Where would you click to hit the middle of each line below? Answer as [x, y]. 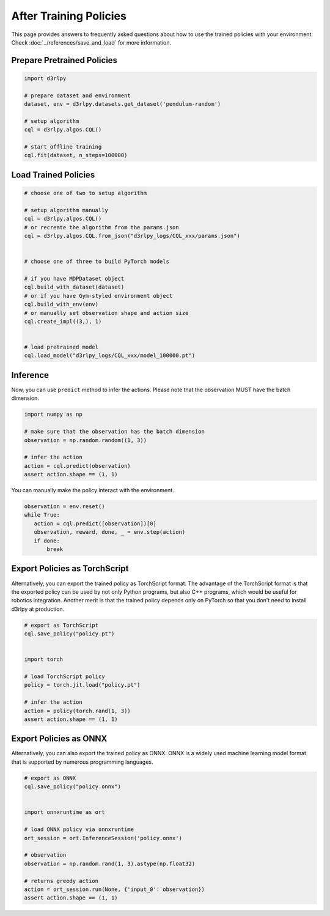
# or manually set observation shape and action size [106, 313]
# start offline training [63, 147]
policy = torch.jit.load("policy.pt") [82, 685]
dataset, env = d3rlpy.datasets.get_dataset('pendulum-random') [123, 104]
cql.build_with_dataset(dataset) [74, 287]
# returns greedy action [61, 881]
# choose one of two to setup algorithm [85, 193]
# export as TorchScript [61, 625]
